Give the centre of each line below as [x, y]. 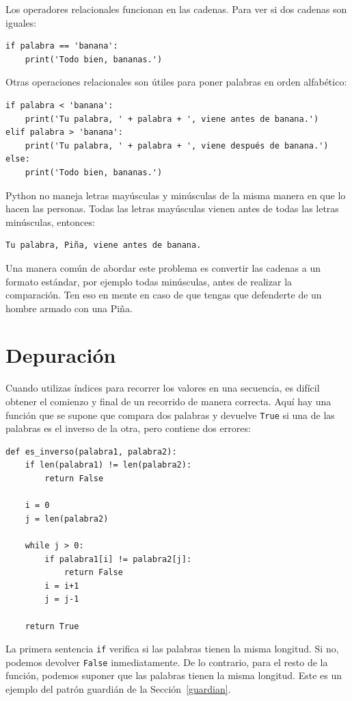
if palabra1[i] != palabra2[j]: [118, 559]
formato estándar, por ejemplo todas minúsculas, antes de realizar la [149, 281]
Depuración [61, 355]
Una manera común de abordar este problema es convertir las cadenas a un [163, 267]
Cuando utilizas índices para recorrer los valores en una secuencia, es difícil [163, 388]
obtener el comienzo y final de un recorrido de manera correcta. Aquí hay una [168, 401]
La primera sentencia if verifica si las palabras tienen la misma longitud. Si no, [172, 649]
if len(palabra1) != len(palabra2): [108, 465]
